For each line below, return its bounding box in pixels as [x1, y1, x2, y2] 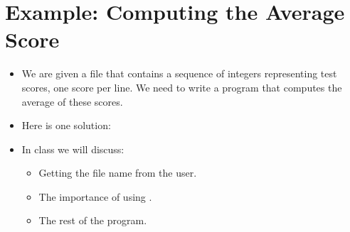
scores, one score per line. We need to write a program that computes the [21, 79, 342, 94]
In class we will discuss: [21, 141, 124, 156]
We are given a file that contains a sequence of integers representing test [21, 66, 337, 81]
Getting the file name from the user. [38, 165, 197, 180]
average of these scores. [21, 94, 123, 109]
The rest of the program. [38, 213, 147, 228]
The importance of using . [38, 189, 152, 204]
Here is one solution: [21, 118, 111, 133]
